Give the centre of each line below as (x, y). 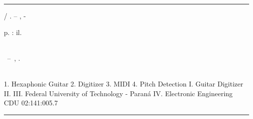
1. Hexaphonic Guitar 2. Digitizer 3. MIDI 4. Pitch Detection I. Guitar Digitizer (124, 83)
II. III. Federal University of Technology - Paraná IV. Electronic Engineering (118, 93)
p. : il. (13, 32)
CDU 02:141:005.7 (31, 103)
